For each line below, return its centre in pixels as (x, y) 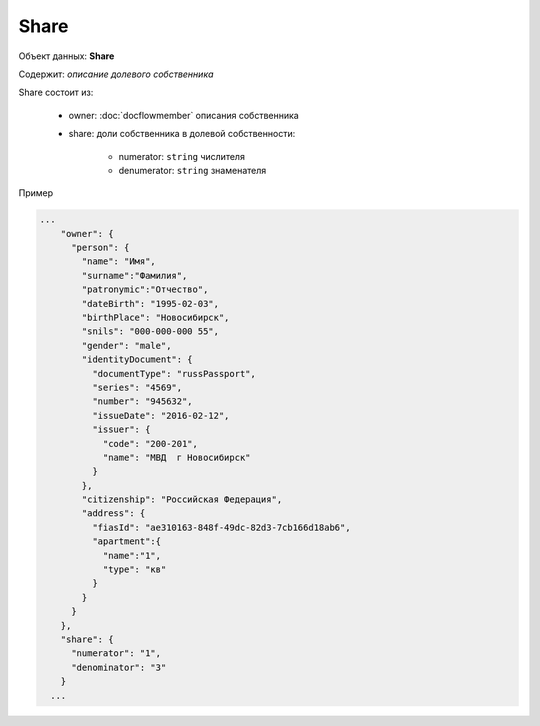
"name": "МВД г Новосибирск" (176, 457)
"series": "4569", (137, 387)
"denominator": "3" (119, 667)
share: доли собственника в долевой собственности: (182, 134)
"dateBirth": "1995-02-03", (150, 303)
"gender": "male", (126, 345)
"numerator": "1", (116, 653)
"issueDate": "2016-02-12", (160, 415)
